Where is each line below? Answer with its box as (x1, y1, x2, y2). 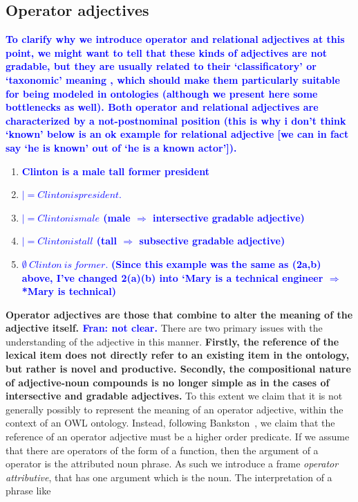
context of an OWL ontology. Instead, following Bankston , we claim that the (6, 415, 335, 430)
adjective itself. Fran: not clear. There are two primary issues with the (6, 321, 323, 335)
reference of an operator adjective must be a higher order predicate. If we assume (6, 429, 350, 444)
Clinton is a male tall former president (21, 163, 209, 178)
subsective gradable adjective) (139, 233, 285, 248)
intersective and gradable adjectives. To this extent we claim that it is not (6, 388, 343, 403)
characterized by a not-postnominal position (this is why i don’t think (6, 113, 346, 127)
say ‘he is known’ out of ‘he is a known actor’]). (6, 140, 237, 154)
